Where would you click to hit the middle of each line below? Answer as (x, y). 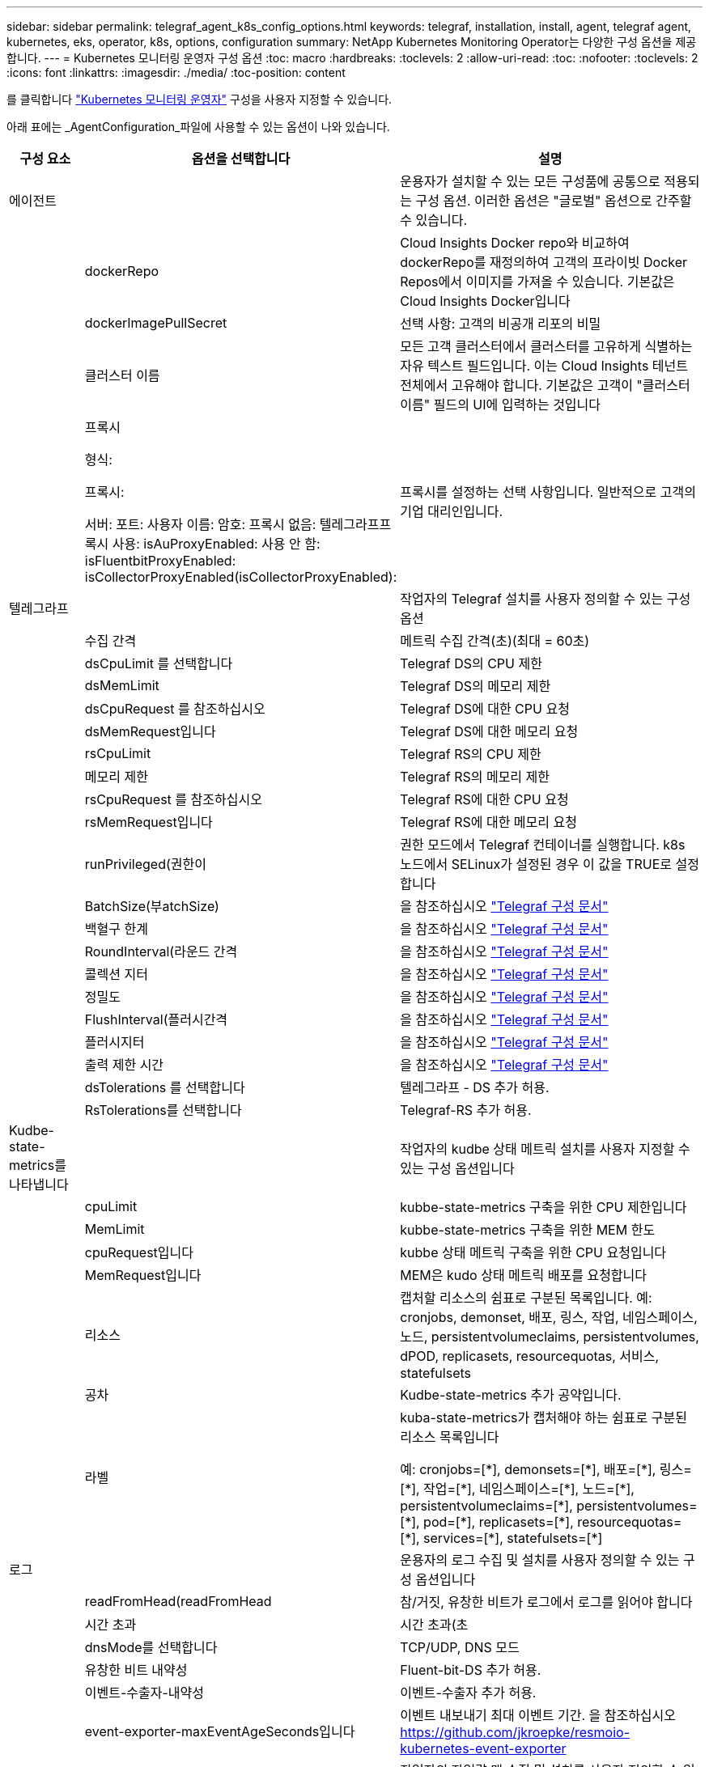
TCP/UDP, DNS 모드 (460, 1647)
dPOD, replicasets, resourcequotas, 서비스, (530, 1356)
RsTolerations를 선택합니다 (163, 1110)
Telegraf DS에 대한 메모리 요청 (489, 731)
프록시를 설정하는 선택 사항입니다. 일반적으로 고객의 (548, 492)
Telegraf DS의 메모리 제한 (475, 686)
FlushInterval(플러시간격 (156, 1019)
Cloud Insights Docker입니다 (485, 301)
